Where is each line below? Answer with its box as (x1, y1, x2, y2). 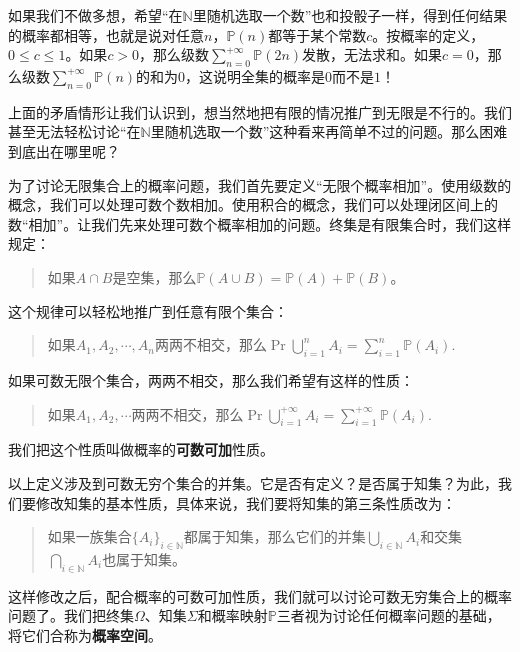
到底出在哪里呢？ (8, 140, 120, 161)
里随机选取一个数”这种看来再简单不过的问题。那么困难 (150, 121, 508, 142)
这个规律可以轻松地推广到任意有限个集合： (8, 300, 288, 321)
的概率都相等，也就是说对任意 (8, 24, 204, 45)
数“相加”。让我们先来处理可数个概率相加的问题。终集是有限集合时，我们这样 (8, 213, 512, 234)
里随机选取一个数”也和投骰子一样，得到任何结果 (192, 5, 508, 25)
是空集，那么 (112, 266, 197, 287)
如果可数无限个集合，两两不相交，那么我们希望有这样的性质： (8, 369, 414, 390)
